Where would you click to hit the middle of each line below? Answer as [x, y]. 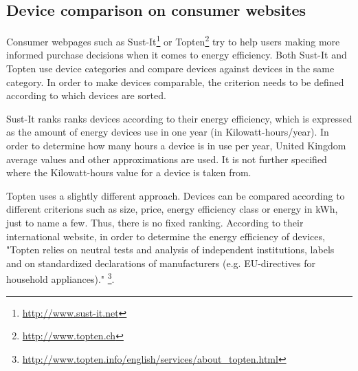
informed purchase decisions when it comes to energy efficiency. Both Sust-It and [177, 55]
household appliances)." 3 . [60, 278]
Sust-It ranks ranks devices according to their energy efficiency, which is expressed [179, 118]
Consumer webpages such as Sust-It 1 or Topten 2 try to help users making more [173, 40]
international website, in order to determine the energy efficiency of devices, [166, 236]
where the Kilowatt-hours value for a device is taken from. [129, 172]
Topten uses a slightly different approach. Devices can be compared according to [176, 195]
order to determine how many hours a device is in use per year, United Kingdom [176, 146]
